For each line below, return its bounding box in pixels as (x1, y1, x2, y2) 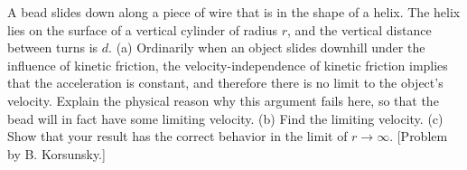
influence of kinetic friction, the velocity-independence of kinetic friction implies (7, 55, 448, 74)
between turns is (7, 38, 98, 57)
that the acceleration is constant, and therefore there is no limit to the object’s (7, 73, 444, 92)
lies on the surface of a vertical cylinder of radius (7, 20, 278, 39)
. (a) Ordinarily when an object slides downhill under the (108, 38, 425, 57)
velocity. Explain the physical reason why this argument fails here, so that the (7, 90, 439, 109)
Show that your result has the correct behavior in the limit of (7, 127, 348, 146)
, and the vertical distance (287, 20, 432, 39)
